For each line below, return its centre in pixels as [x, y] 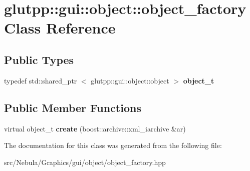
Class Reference [60, 28]
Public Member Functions [73, 107]
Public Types [39, 59]
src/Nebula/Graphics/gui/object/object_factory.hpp [85, 162]
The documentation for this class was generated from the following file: [113, 145]
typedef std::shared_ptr [41, 80]
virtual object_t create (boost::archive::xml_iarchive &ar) [95, 128]
